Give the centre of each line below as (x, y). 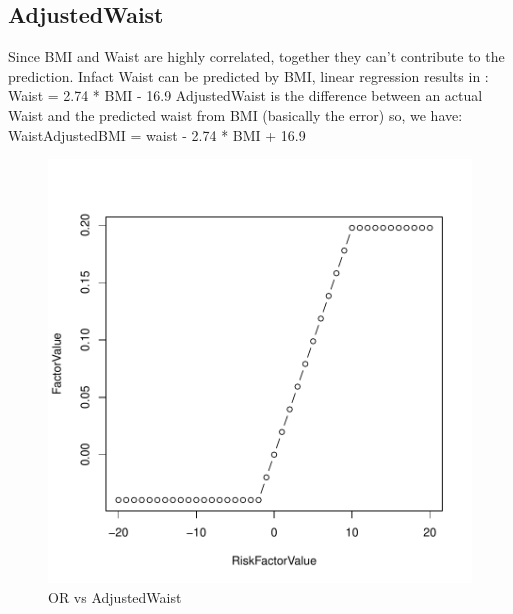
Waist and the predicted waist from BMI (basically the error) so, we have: (235, 114)
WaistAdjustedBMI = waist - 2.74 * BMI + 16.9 (157, 134)
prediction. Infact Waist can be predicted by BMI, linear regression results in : (248, 75)
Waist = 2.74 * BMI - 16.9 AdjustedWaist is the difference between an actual (245, 95)
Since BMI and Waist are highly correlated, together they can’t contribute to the (256, 56)
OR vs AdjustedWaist (115, 596)
